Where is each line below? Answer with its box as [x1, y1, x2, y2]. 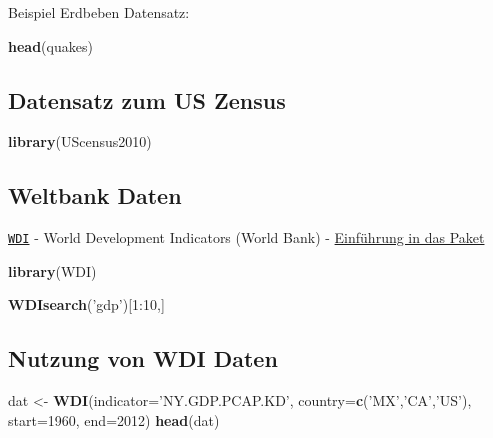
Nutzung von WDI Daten [8, 343, 278, 374]
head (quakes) [8, 35, 93, 56]
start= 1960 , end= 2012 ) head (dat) [8, 409, 220, 430]
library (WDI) [8, 260, 97, 281]
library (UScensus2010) [8, 131, 152, 152]
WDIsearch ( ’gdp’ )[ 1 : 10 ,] [8, 294, 165, 315]
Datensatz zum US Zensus [8, 84, 286, 115]
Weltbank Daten [8, 180, 182, 211]
